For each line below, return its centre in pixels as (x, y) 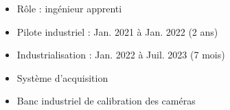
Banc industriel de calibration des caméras (106, 101)
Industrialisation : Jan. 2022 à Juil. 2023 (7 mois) (121, 55)
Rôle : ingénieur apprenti (69, 8)
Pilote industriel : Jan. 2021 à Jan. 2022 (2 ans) (117, 31)
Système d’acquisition (62, 77)
